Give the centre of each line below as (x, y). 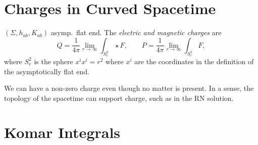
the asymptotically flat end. (47, 71)
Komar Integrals (62, 132)
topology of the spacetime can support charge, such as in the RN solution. (119, 98)
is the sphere (54, 61)
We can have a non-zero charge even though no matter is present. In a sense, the (129, 88)
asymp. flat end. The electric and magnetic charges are (136, 32)
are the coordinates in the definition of (194, 61)
